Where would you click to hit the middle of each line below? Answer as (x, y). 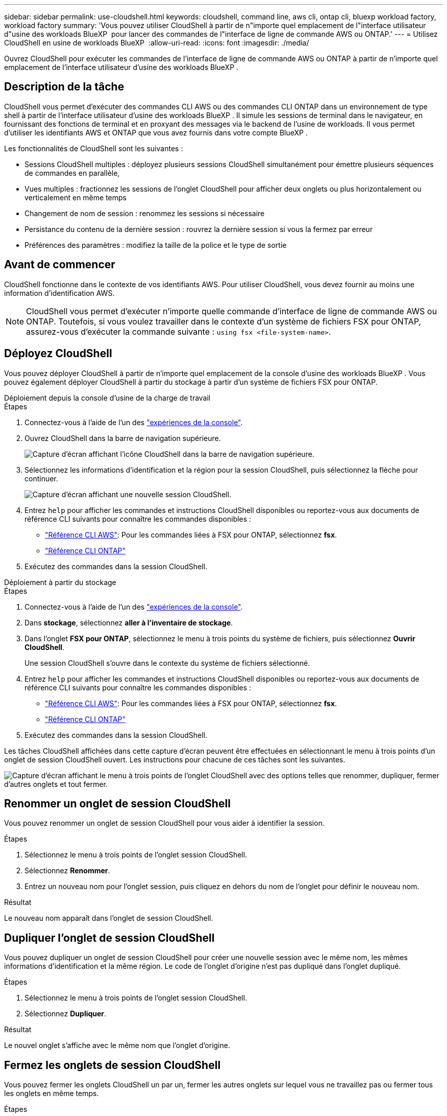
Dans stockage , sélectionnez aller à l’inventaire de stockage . (129, 622)
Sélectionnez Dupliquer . (66, 1014)
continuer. (41, 478)
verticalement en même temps (76, 197)
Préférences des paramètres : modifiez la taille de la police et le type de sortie (156, 245)
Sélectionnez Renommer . (67, 871)
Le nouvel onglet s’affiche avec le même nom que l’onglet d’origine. (117, 1045)
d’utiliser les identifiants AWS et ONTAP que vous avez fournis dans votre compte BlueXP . (156, 132)
